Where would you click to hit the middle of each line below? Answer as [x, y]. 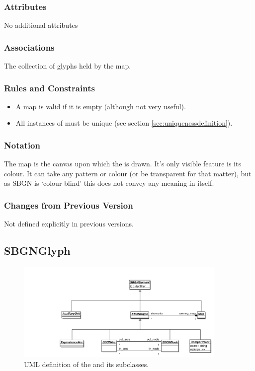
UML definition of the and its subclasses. [86, 364]
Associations [29, 47]
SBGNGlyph [37, 251]
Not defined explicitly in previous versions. [69, 224]
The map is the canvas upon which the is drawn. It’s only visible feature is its [123, 164]
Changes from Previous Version [69, 205]
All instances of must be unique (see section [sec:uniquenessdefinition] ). [124, 123]
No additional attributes [41, 25]
